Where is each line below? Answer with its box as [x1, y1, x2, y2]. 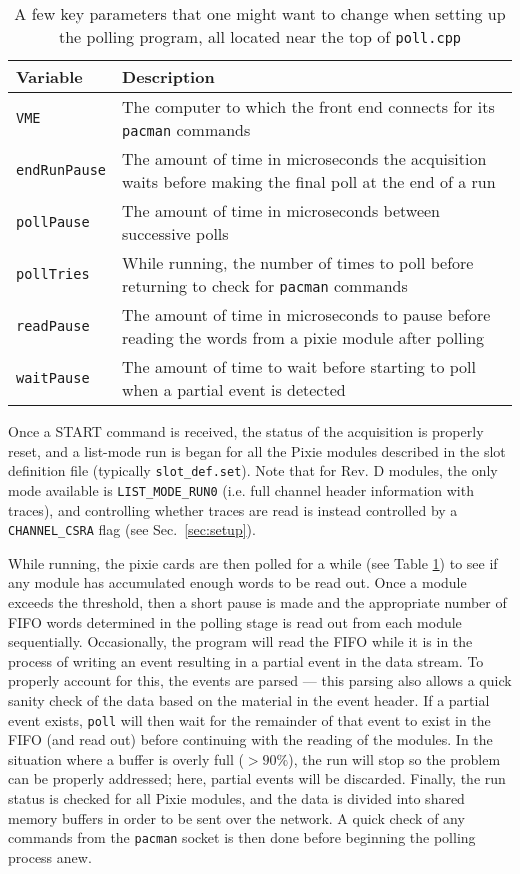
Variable [16, 65, 83, 88]
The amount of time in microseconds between [122, 199, 440, 222]
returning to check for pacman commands [122, 274, 408, 297]
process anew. [8, 846, 92, 867]
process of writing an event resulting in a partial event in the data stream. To [8, 650, 484, 671]
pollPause [16, 214, 90, 230]
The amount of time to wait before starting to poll [122, 355, 476, 378]
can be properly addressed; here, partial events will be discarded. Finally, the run [8, 768, 506, 789]
